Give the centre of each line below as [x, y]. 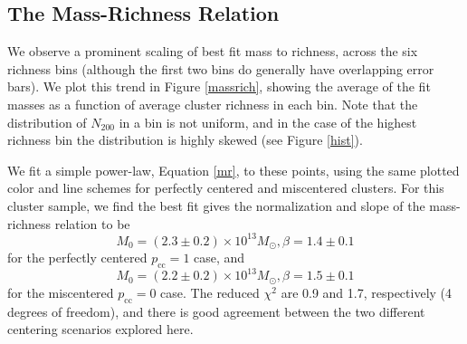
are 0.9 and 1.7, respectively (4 [367, 292]
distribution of [47, 122]
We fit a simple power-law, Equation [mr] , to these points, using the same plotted [233, 170]
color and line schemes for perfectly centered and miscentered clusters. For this [226, 188]
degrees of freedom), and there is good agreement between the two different [216, 311]
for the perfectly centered [77, 258]
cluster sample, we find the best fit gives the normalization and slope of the [216, 205]
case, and [219, 258]
